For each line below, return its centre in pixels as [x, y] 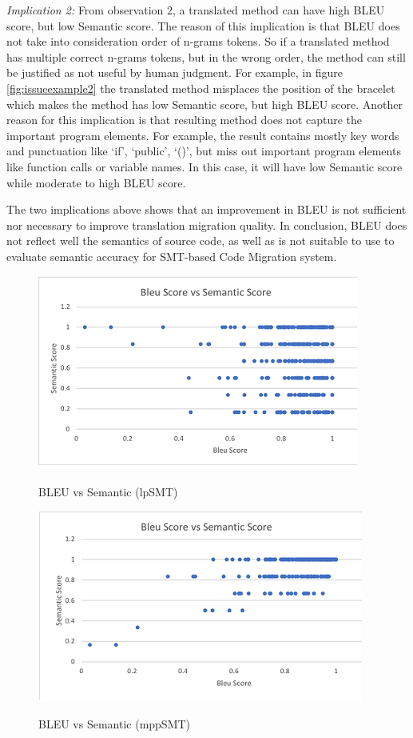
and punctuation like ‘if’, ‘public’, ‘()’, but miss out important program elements [204, 151]
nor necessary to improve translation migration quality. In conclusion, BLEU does [207, 225]
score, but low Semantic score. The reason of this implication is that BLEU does [203, 25]
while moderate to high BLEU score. [96, 182]
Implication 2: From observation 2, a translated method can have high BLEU [196, 10]
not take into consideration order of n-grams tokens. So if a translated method [198, 41]
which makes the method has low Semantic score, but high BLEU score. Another [205, 104]
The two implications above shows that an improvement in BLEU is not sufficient [206, 209]
